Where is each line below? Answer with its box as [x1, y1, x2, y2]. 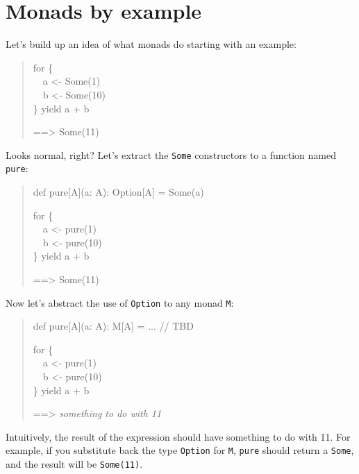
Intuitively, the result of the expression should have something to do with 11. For [6, 429, 351, 443]
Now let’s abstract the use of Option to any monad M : [6, 295, 234, 310]
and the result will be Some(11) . [6, 457, 143, 471]
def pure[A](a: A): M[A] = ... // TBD [33, 319, 194, 333]
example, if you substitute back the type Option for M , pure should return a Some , [6, 443, 354, 457]
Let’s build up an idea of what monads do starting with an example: [6, 37, 297, 51]
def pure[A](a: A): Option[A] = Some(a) [33, 185, 204, 198]
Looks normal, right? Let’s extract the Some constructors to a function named [6, 147, 336, 162]
